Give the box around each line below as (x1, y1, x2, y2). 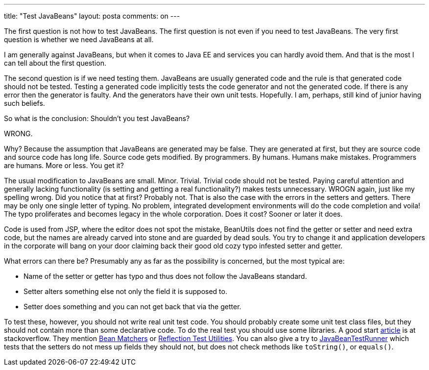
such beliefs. (4, 99, 45, 107)
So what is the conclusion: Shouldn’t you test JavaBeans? (4, 114, 190, 123)
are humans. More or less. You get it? (4, 161, 124, 170)
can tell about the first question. (4, 59, 106, 67)
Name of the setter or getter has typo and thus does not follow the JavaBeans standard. (24, 272, 307, 280)
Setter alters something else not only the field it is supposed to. (24, 287, 227, 296)
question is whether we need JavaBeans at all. (4, 35, 154, 44)
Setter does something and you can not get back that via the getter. (24, 302, 241, 311)
